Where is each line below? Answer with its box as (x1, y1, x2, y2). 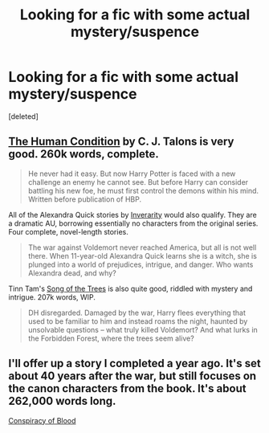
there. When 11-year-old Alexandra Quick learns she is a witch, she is (27, 251, 257, 260)
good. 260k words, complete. (8, 147, 159, 161)
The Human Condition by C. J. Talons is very (8, 135, 234, 149)
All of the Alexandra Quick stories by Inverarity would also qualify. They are (8, 210, 257, 219)
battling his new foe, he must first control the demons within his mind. (27, 186, 259, 195)
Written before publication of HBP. (27, 194, 142, 204)
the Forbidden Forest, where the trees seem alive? (27, 333, 194, 343)
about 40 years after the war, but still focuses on (8, 370, 257, 383)
